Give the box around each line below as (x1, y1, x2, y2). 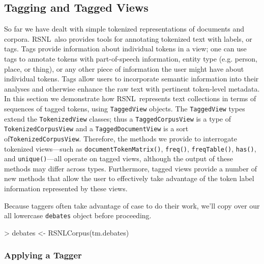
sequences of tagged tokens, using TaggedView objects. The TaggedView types (4, 103, 245, 113)
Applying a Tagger (4, 249, 82, 261)
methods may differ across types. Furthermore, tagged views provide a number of (4, 163, 257, 173)
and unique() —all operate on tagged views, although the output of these (4, 153, 233, 164)
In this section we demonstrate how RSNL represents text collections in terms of (4, 93, 256, 104)
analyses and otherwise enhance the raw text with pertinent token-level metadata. (4, 83, 260, 94)
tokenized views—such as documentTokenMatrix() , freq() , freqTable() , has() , (4, 143, 256, 154)
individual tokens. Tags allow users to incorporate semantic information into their (4, 73, 259, 84)
